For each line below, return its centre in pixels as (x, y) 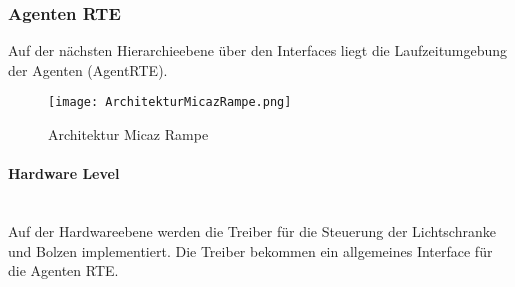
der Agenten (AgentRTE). (88, 69)
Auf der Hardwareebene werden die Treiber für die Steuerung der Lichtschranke (252, 231)
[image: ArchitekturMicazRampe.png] (170, 102)
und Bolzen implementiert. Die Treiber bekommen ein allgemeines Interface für (250, 250)
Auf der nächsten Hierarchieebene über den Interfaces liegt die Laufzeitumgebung (258, 50)
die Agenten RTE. (63, 270)
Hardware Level (64, 173)
